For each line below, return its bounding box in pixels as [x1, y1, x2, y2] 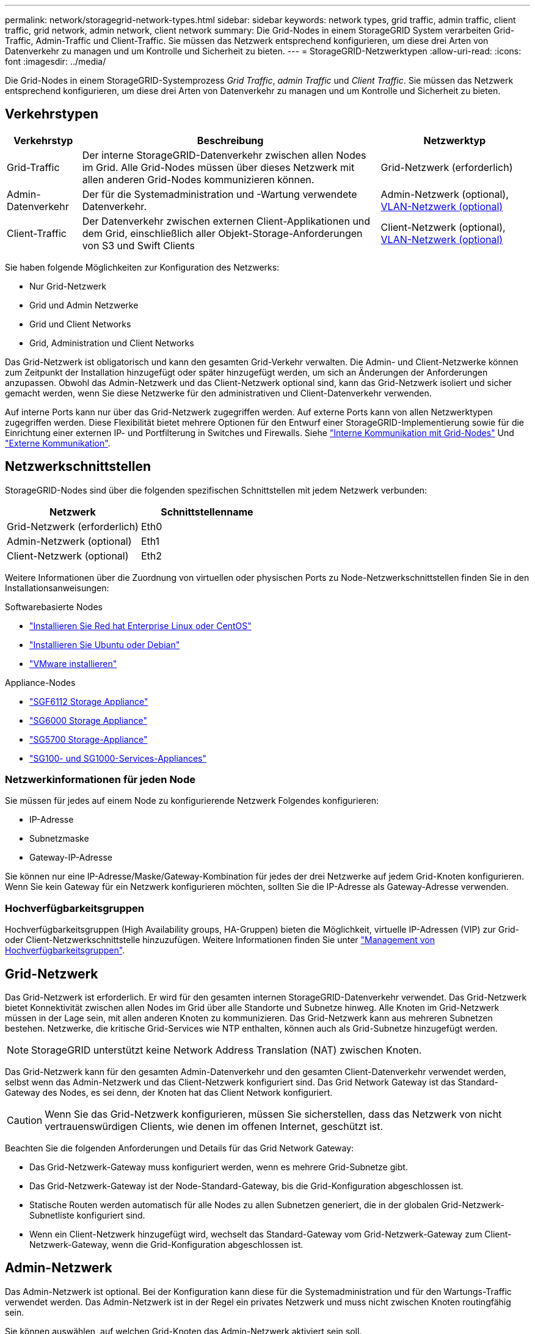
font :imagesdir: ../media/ [5, 56, 106, 67]
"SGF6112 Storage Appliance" [29, 696, 148, 707]
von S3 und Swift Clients [82, 239, 195, 252]
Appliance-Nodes [5, 677, 76, 688]
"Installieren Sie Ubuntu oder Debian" [29, 639, 180, 650]
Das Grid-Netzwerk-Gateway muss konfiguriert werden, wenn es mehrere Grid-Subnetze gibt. [29, 1162, 408, 1173]
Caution [7, 1114, 43, 1127]
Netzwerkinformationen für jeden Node [5, 773, 195, 786]
